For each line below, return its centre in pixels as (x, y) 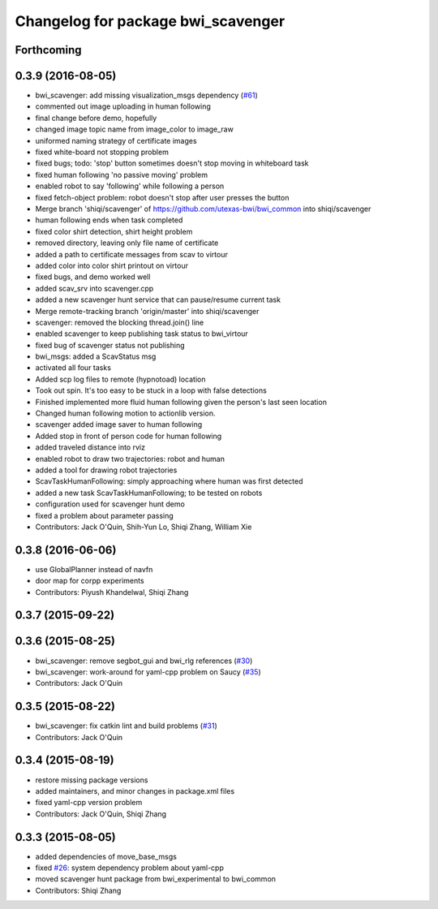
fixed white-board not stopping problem (102, 152)
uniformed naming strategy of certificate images (116, 140)
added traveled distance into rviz (90, 447)
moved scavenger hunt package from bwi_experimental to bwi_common (155, 879)
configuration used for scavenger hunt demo (110, 504)
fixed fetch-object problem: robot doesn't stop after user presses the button (162, 197)
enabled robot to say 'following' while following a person (130, 186)
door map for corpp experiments (90, 581)
